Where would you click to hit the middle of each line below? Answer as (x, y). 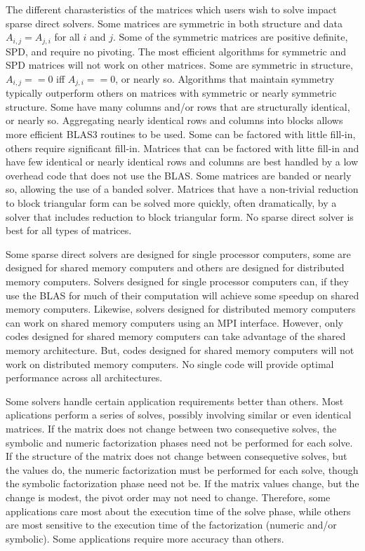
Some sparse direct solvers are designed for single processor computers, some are (178, 253)
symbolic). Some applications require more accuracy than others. (145, 538)
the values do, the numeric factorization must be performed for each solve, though (182, 469)
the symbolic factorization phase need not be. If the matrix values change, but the (182, 483)
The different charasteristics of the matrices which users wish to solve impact (171, 9)
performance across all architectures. (84, 377)
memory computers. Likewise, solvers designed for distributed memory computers (181, 309)
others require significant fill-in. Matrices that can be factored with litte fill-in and (182, 148)
